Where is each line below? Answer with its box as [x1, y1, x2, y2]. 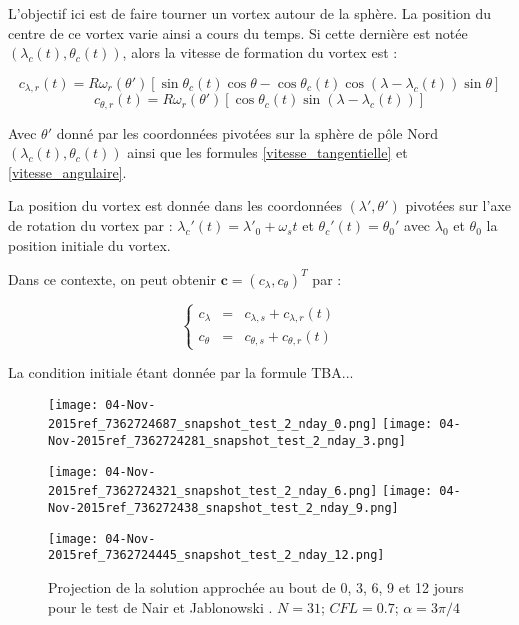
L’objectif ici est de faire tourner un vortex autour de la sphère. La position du [8, 3, 492, 23]
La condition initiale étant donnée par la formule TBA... [8, 362, 354, 383]
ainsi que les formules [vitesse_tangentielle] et [127, 142, 408, 163]
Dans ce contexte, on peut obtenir [8, 268, 216, 289]
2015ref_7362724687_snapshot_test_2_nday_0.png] [48, 417, 378, 432]
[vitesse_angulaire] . [8, 161, 127, 182]
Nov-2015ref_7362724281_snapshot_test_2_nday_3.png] [48, 434, 406, 449]
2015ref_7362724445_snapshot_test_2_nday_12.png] [48, 548, 385, 563]
